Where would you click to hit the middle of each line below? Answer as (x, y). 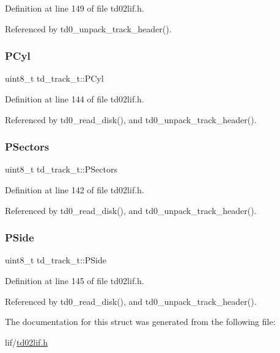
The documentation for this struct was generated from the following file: (140, 322)
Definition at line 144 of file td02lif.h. (75, 99)
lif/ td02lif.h (27, 342)
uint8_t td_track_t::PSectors (61, 169)
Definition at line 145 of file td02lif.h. (75, 280)
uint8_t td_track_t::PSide (56, 260)
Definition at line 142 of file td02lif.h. (75, 190)
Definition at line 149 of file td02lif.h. (75, 8)
